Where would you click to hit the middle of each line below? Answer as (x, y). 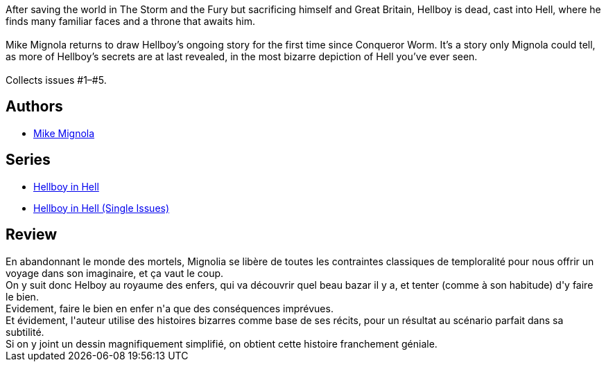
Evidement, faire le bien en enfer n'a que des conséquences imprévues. (170, 308)
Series (28, 160)
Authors (34, 107)
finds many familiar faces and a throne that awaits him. (131, 21)
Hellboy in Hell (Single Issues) (102, 208)
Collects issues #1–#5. (56, 80)
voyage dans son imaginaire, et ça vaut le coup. (115, 273)
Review (32, 235)
